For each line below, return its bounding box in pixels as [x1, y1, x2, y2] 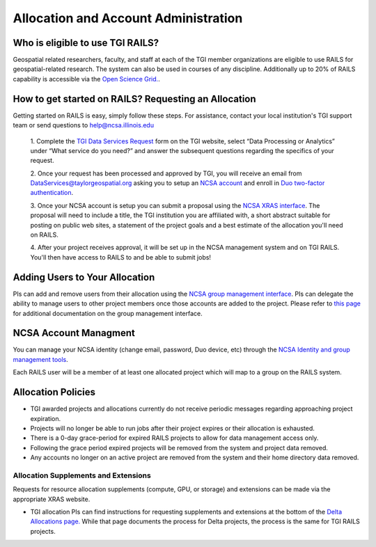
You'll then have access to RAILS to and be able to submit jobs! [30, 253, 212, 261]
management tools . [13, 355, 69, 363]
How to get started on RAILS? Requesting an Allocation [13, 93, 257, 104]
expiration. [30, 414, 61, 422]
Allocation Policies [13, 386, 96, 398]
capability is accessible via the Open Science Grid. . [13, 74, 160, 83]
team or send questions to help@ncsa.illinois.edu [13, 121, 155, 129]
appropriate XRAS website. [13, 495, 91, 503]
